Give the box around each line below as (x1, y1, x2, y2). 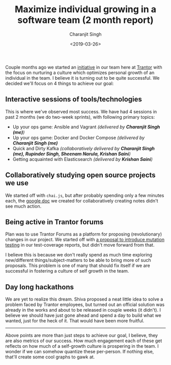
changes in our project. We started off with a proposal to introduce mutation (5, 237, 164, 243)
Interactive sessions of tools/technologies (5, 95, 142, 104)
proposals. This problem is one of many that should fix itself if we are (5, 262, 150, 269)
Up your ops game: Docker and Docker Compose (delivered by (12, 135, 145, 141)
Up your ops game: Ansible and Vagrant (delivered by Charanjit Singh (12, 123, 160, 130)
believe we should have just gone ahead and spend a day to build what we (5, 312, 161, 318)
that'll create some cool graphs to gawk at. (5, 354, 95, 360)
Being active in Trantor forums (5, 217, 104, 226)
